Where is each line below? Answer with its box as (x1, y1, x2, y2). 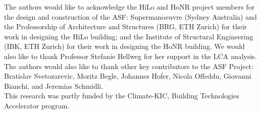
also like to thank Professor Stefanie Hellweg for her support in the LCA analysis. (4, 50, 257, 61)
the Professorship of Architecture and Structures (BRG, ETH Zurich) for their (4, 21, 247, 32)
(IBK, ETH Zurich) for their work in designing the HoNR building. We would (4, 41, 245, 51)
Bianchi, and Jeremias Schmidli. (4, 80, 103, 91)
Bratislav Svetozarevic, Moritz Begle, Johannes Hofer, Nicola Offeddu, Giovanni (4, 71, 251, 81)
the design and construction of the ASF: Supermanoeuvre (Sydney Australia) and (4, 11, 257, 22)
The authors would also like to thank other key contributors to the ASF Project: (4, 61, 253, 71)
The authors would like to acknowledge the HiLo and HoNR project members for (4, 2, 255, 12)
